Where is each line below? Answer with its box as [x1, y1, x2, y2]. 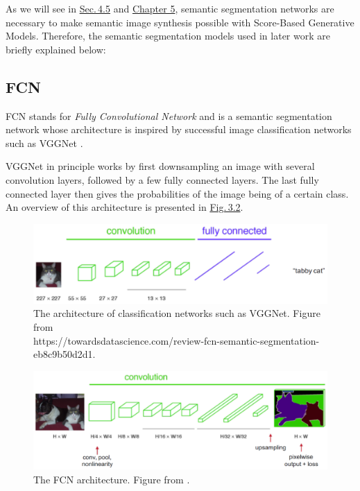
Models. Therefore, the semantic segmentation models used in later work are [6, 28, 330, 43]
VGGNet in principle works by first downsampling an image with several [6, 159, 315, 173]
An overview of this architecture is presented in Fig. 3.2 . [6, 200, 243, 214]
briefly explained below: [6, 42, 106, 56]
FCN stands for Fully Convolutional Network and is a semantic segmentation [6, 108, 332, 123]
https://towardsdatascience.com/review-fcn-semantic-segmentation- [33, 333, 320, 347]
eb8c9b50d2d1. [33, 347, 96, 361]
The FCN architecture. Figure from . [33, 472, 190, 486]
